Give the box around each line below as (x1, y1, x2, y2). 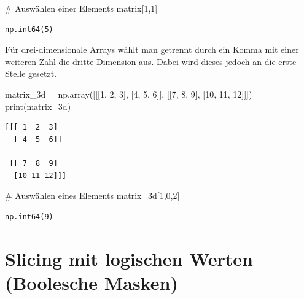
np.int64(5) (5, 25, 53, 34)
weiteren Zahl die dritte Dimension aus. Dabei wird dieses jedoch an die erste (5, 55, 297, 68)
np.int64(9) (5, 212, 53, 221)
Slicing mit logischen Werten (5, 246, 253, 271)
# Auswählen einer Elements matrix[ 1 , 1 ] (5, 2, 158, 14)
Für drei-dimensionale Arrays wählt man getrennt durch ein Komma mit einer (5, 43, 299, 56)
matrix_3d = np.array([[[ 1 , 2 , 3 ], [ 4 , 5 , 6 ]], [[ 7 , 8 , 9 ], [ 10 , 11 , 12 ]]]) (5, 87, 252, 100)
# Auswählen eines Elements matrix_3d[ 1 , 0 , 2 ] (5, 189, 180, 202)
